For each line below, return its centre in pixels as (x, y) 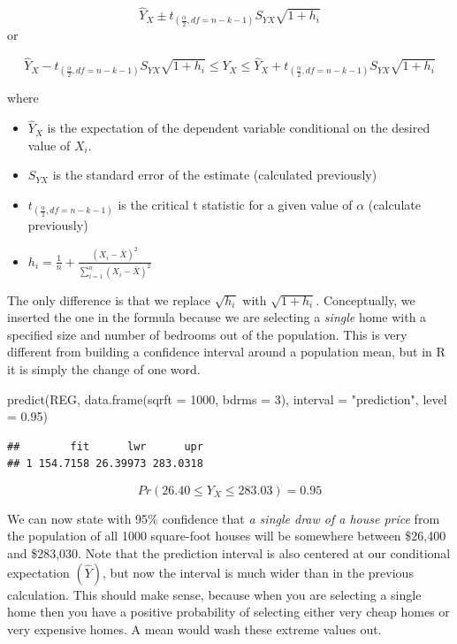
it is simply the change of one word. (104, 368)
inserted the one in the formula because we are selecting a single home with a (217, 317)
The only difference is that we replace (109, 299)
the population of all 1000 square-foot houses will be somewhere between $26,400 (227, 536)
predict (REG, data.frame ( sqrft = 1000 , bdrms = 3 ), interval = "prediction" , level (227, 399)
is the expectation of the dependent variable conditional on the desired (239, 128)
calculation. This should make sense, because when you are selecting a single (214, 594)
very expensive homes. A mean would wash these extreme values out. (194, 629)
